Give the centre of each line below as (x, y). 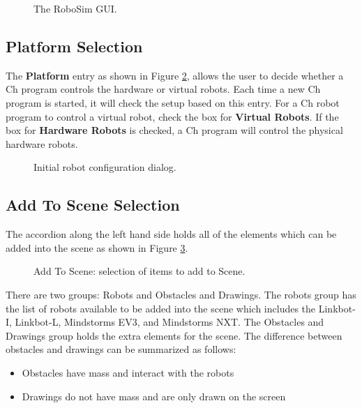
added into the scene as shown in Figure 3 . (97, 247)
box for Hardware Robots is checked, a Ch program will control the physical (174, 130)
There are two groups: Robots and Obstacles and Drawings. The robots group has (181, 294)
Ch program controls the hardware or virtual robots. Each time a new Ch (163, 89)
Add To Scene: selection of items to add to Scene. (139, 271)
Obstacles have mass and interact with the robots (128, 372)
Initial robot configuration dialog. (105, 167)
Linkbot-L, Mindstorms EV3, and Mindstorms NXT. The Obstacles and (169, 322)
